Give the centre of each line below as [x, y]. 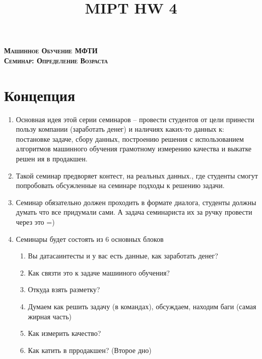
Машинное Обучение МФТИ [51, 51]
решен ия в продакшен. [52, 159]
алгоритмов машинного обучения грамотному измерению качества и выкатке [134, 149]
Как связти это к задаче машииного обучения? [99, 272]
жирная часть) [50, 316]
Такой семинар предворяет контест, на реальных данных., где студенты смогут [137, 175]
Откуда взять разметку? [64, 289]
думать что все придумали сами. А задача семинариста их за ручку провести [134, 212]
